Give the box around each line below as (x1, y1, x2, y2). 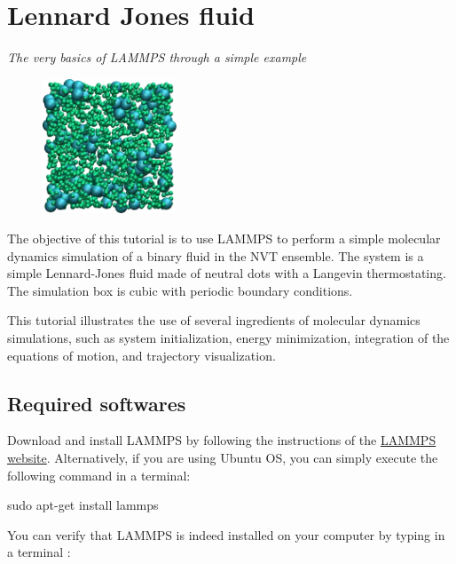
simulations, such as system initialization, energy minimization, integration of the (7, 328, 450, 346)
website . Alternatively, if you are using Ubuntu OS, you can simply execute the (7, 448, 438, 466)
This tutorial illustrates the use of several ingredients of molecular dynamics (7, 311, 421, 330)
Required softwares (7, 389, 186, 417)
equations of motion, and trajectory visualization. (7, 346, 276, 364)
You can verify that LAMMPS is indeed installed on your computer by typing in (7, 525, 445, 544)
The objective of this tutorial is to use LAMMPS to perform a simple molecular (7, 228, 441, 247)
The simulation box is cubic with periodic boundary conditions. (7, 281, 353, 299)
